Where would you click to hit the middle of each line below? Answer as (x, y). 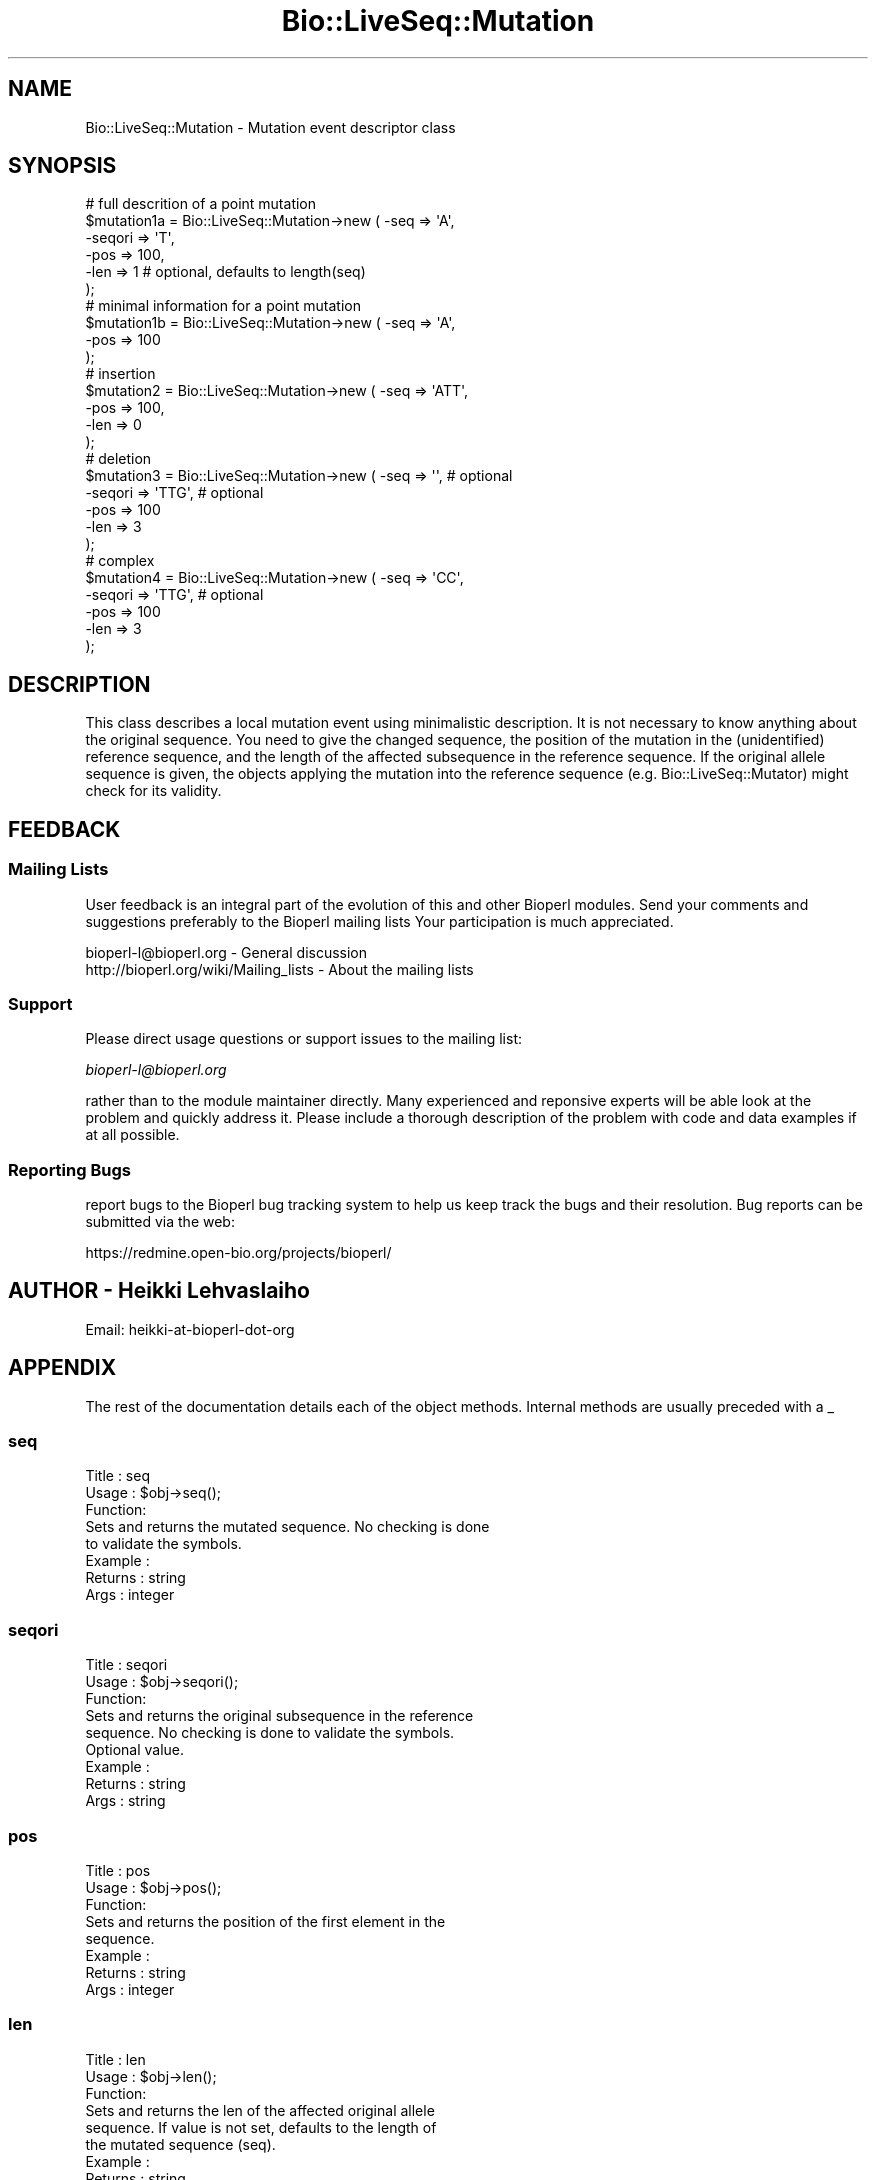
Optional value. (135, 1750)
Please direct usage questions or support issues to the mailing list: (303, 1039)
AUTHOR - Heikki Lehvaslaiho (159, 1291)
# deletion (118, 459)
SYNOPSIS (62, 166)
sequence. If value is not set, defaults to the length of (261, 2127)
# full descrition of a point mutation (201, 204)
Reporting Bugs (69, 1169)
